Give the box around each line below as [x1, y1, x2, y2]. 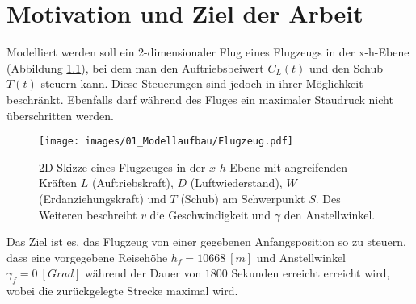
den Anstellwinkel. [284, 206, 376, 223]
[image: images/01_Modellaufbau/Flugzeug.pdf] [39, 135, 293, 148]
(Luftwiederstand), [190, 174, 283, 191]
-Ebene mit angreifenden [225, 158, 348, 175]
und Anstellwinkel [256, 248, 347, 265]
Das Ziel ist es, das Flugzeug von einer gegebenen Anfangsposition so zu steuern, [6, 233, 406, 250]
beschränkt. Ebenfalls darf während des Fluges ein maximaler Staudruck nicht [6, 90, 393, 107]
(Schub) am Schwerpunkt [180, 189, 305, 206]
